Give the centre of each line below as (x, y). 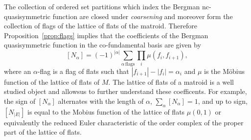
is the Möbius (225, 71)
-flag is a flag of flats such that (83, 71)
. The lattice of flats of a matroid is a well (171, 82)
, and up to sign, (223, 101)
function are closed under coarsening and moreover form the (143, 16)
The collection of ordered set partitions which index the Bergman (102, 6)
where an (18, 71)
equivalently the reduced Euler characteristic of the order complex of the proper (124, 122)
